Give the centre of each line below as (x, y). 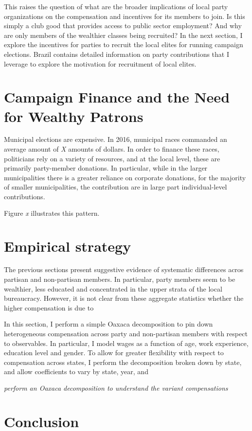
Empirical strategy (68, 246)
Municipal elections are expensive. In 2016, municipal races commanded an (116, 139)
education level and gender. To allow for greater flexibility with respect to (114, 353)
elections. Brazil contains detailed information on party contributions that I (117, 54)
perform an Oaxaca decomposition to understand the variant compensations (116, 388)
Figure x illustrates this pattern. (52, 213)
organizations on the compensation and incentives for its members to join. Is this (125, 16)
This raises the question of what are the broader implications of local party (116, 6)
